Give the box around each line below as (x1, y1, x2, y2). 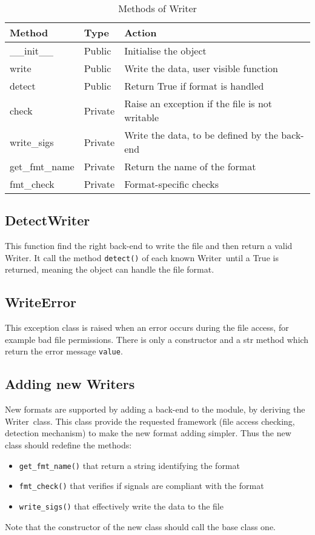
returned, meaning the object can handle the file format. (5, 263, 214, 276)
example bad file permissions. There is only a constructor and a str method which (5, 333, 309, 345)
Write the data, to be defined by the (124, 128, 278, 142)
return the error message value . (5, 345, 123, 357)
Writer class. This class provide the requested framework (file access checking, (5, 414, 295, 427)
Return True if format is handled (124, 79, 264, 93)
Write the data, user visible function (124, 61, 278, 75)
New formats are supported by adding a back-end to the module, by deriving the (5, 403, 305, 416)
